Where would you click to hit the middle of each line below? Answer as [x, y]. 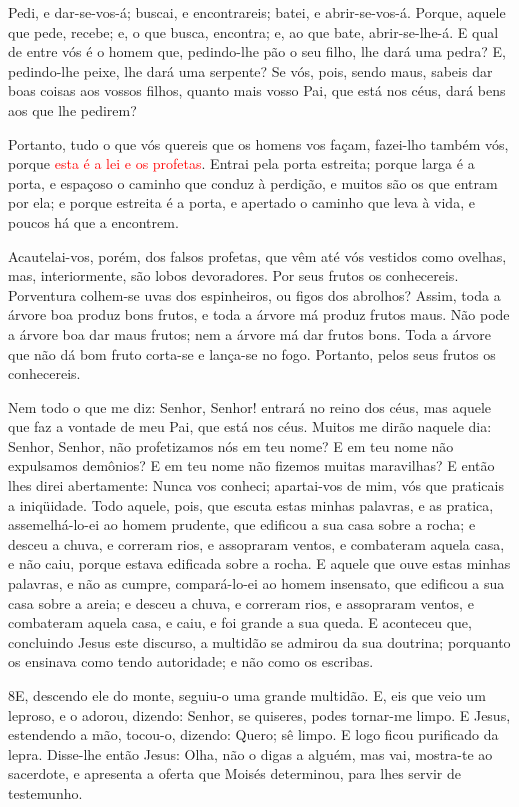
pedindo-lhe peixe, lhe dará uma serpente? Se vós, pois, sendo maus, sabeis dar [250, 70]
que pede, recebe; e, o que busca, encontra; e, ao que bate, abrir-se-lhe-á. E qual [253, 31]
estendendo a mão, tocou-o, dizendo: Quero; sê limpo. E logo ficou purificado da [253, 734]
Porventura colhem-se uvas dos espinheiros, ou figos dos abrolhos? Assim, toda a [254, 294]
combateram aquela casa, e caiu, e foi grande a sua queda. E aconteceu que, [240, 622]
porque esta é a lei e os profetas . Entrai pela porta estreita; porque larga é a [241, 163]
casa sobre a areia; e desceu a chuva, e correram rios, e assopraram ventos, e [241, 602]
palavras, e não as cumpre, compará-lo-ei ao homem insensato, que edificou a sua [256, 583]
